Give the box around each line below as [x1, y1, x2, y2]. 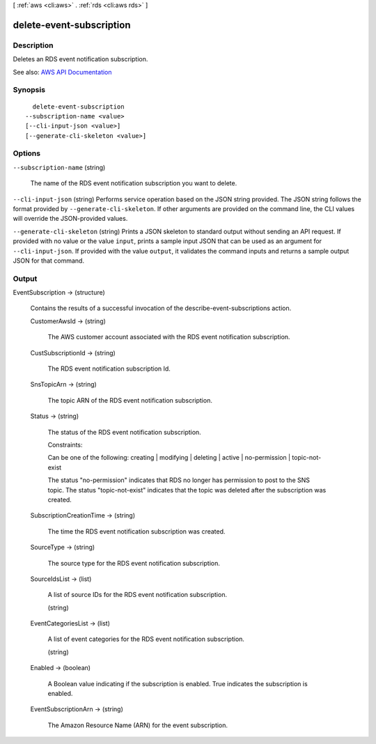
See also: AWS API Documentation [13, 68, 112, 76]
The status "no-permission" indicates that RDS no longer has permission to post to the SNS [47, 476, 310, 484]
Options [13, 148, 41, 158]
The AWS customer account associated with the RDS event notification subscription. [47, 333, 290, 341]
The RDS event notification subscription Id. [47, 364, 171, 373]
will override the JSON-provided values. [13, 215, 128, 223]
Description [13, 40, 54, 50]
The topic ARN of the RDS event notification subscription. [47, 396, 212, 404]
